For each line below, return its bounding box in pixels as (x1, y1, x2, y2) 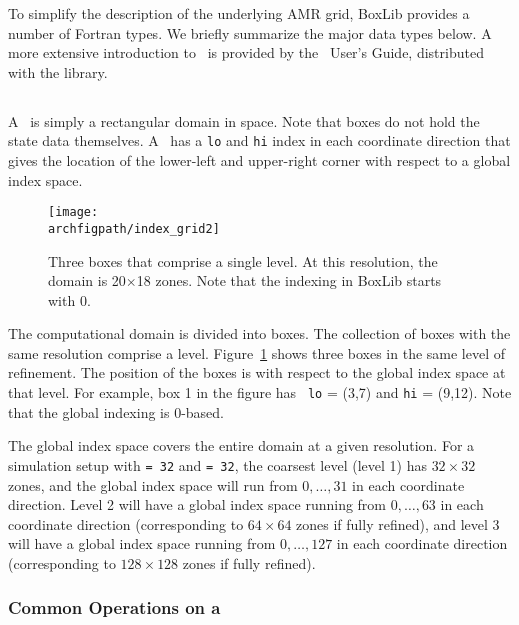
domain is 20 (48, 270, 126, 291)
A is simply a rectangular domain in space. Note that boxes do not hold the (8, 110, 480, 131)
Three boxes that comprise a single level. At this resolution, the (48, 250, 438, 271)
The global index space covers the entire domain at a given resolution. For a (8, 435, 475, 456)
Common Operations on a (8, 595, 221, 620)
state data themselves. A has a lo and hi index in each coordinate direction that (8, 130, 511, 151)
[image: (48, 205, 99, 220)
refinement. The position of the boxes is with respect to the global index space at (8, 362, 506, 383)
